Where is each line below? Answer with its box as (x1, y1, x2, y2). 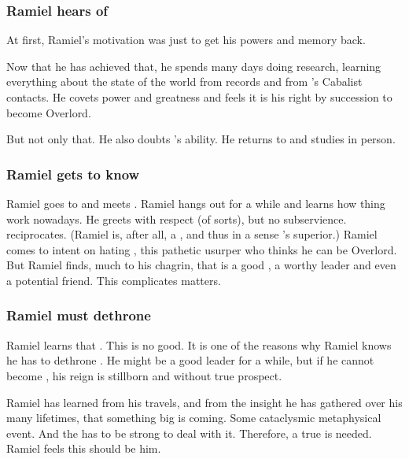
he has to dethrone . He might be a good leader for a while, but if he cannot (6, 352, 374, 368)
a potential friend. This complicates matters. (6, 272, 221, 288)
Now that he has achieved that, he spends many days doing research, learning (6, 57, 381, 74)
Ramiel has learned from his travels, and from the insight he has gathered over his (6, 394, 403, 410)
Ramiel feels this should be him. (6, 440, 161, 457)
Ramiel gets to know (6, 164, 140, 183)
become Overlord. (6, 104, 91, 120)
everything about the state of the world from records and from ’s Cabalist (6, 73, 363, 90)
